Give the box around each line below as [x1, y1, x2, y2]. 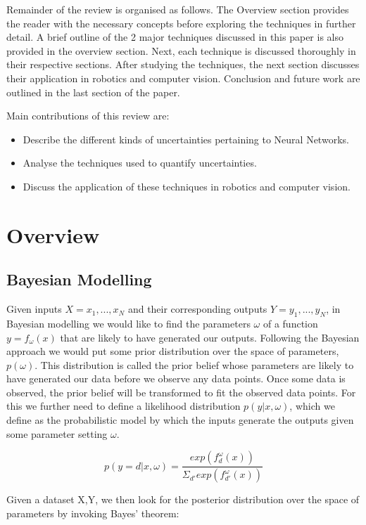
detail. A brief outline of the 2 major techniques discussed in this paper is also [6, 30, 343, 44]
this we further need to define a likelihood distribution [6, 398, 241, 413]
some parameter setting [6, 426, 108, 441]
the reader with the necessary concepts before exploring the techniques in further [6, 15, 356, 30]
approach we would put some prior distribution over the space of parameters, [6, 344, 339, 358]
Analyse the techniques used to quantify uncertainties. [23, 155, 257, 170]
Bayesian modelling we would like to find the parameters [6, 316, 251, 330]
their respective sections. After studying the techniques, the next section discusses [6, 57, 360, 72]
